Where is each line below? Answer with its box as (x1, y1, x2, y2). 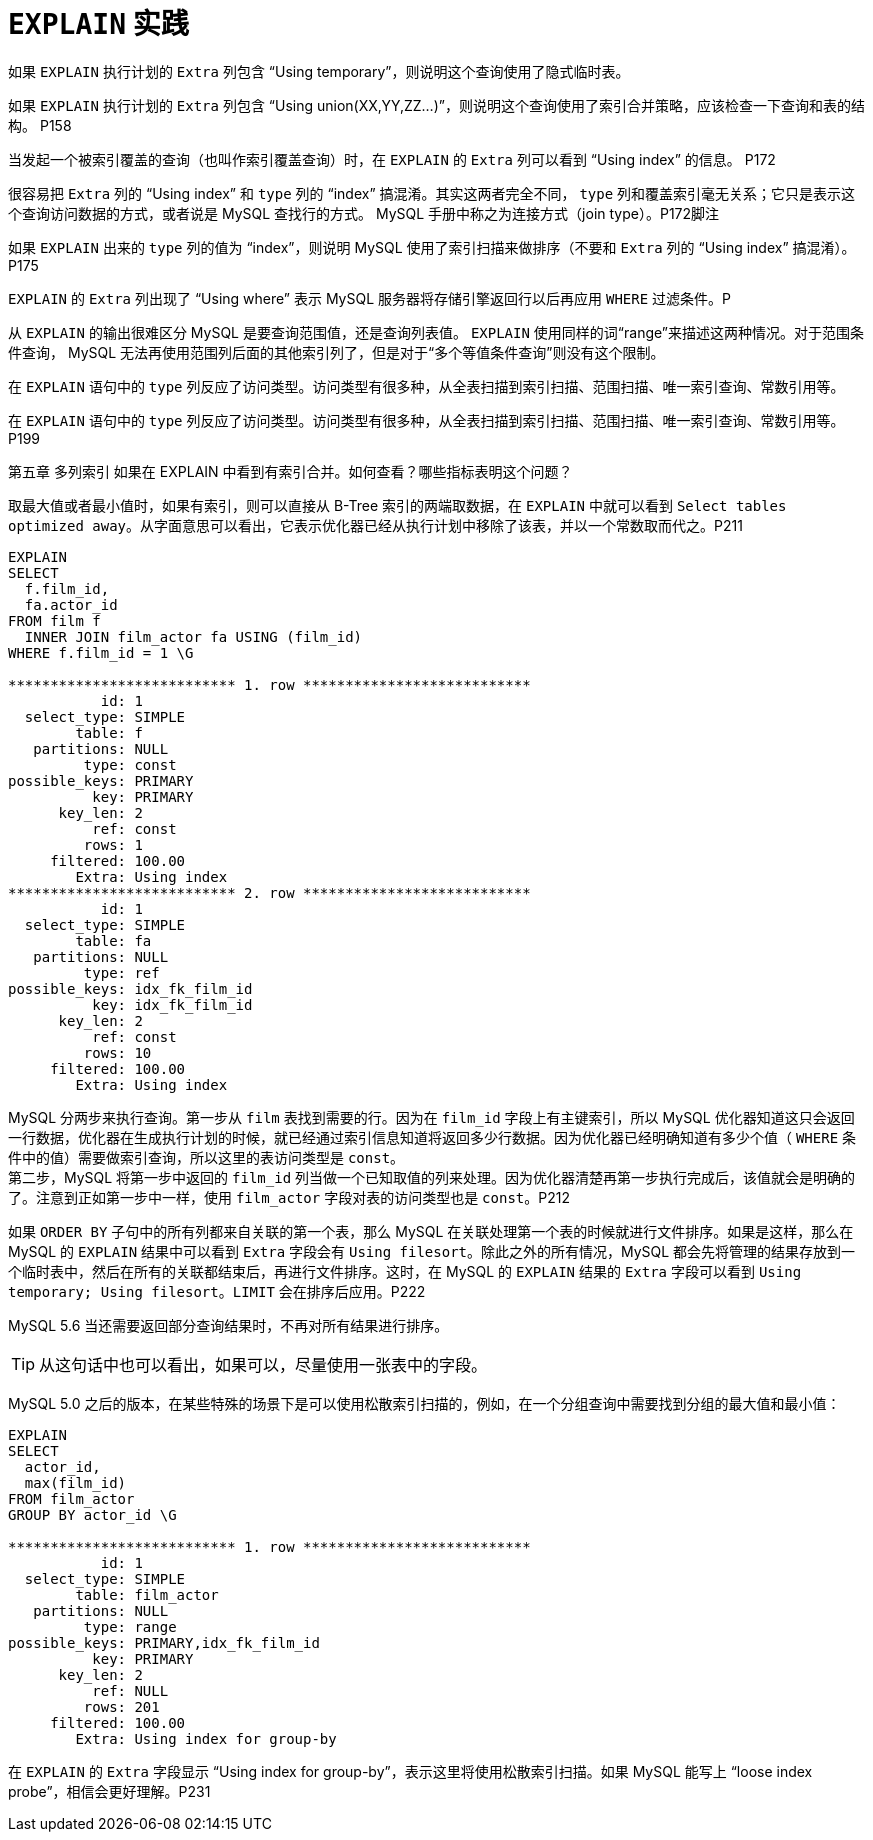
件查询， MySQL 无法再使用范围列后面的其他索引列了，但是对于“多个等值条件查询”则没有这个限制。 (8, 343, 665, 361)
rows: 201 (83, 1698, 160, 1715)
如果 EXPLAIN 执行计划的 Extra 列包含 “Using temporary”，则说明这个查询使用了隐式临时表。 (8, 62, 630, 80)
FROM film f (8, 612, 101, 629)
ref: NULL (92, 1682, 169, 1699)
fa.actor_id (24, 596, 118, 613)
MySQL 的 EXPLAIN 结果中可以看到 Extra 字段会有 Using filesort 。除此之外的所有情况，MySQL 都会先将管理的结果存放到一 (8, 1242, 856, 1260)
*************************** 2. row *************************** (8, 884, 531, 901)
